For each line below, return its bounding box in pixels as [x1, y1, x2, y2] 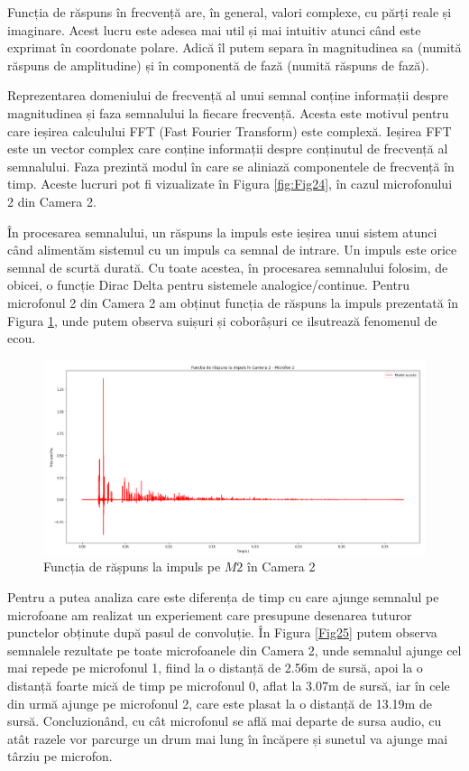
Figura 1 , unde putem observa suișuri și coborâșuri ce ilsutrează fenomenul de [7, 311, 437, 330]
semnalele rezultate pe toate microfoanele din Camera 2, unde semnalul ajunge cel [7, 640, 462, 659]
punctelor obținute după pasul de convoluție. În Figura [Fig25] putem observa [7, 623, 437, 642]
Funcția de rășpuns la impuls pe [43, 557, 221, 576]
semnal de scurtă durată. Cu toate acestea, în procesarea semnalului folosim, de [7, 257, 448, 276]
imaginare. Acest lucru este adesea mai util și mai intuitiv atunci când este [7, 20, 421, 39]
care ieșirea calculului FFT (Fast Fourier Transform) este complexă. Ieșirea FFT [7, 121, 452, 140]
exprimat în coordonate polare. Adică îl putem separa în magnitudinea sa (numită [7, 38, 462, 57]
